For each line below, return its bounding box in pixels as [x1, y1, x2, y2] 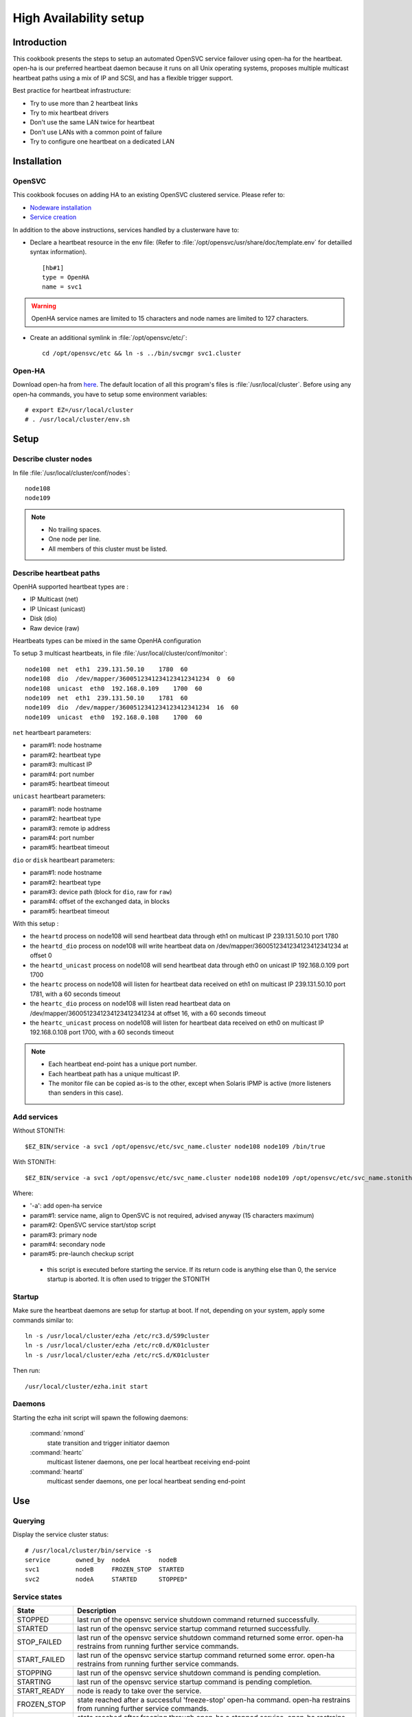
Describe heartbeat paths [12, 568, 100, 578]
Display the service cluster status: [12, 1530, 109, 1538]
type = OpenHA [42, 273, 89, 282]
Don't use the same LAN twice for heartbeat [30, 118, 154, 126]
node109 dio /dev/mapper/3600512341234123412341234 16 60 [25, 704, 239, 712]
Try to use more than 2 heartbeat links [30, 99, 139, 107]
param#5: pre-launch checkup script [30, 1250, 134, 1258]
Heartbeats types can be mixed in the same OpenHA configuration [12, 636, 202, 645]
